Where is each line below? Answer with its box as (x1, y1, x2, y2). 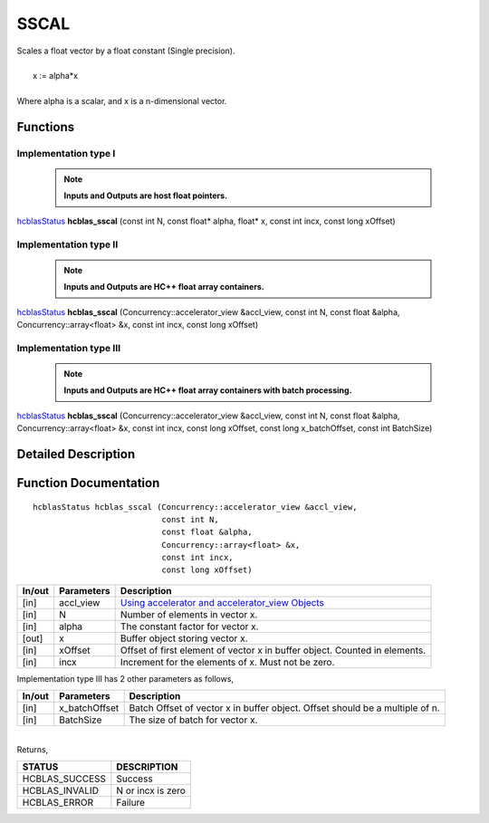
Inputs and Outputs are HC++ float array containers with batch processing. (63, 385, 352, 396)
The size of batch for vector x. (129, 713, 258, 726)
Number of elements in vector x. (120, 608, 258, 620)
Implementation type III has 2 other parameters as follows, (16, 673, 235, 684)
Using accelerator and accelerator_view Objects (120, 596, 325, 608)
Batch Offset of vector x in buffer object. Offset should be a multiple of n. (129, 702, 440, 714)
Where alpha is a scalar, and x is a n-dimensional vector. (16, 96, 227, 107)
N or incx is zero (116, 784, 186, 797)
